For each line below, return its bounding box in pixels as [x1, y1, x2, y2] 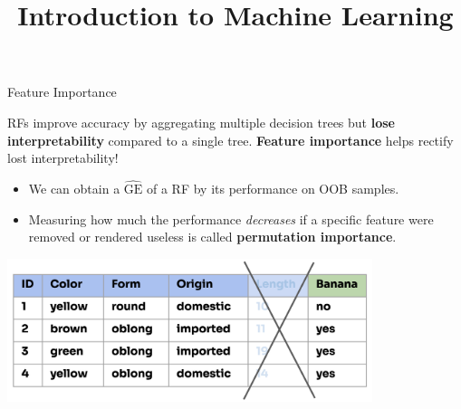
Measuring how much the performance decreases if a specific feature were [28, 209, 434, 228]
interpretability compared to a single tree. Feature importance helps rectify [7, 130, 454, 149]
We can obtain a [28, 178, 120, 197]
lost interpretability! [7, 148, 119, 167]
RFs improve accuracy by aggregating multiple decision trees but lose [7, 112, 395, 131]
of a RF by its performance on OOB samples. [147, 178, 399, 197]
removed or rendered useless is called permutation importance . [28, 227, 397, 246]
